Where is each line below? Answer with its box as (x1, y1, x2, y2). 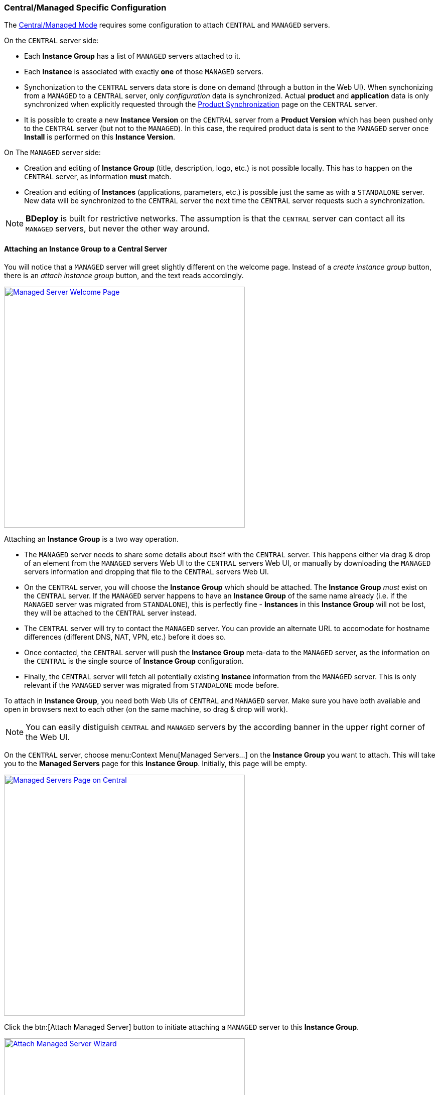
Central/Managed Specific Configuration (4, 3, 167, 13)
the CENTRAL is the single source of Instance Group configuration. (24, 656, 244, 665)
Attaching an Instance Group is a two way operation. (4, 534, 179, 543)
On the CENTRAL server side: (4, 36, 99, 45)
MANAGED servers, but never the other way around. (26, 223, 210, 234)
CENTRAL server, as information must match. (24, 172, 172, 181)
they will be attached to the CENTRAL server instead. (24, 608, 197, 617)
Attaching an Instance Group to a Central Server (4, 244, 168, 253)
